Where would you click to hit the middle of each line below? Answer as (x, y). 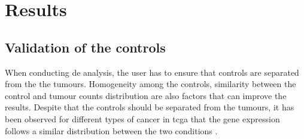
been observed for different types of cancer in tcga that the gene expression (142, 118)
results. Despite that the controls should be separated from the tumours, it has (150, 107)
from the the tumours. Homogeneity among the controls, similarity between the (151, 84)
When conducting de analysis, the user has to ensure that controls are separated (152, 72)
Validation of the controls (85, 47)
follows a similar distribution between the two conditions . (111, 130)
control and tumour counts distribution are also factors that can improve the (146, 95)
